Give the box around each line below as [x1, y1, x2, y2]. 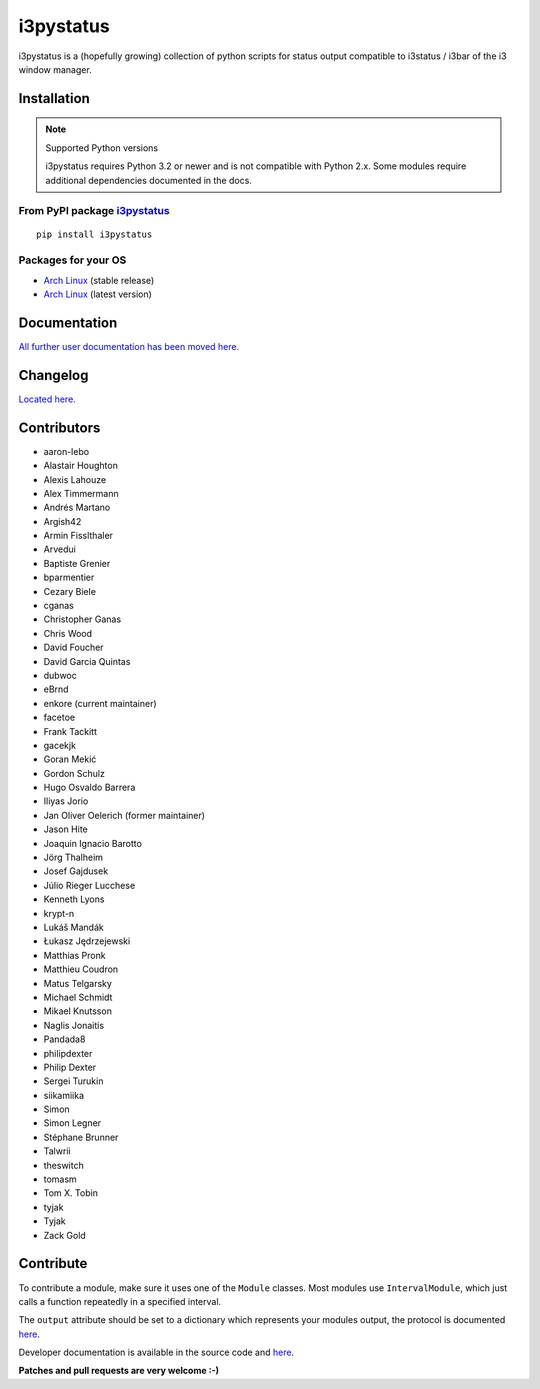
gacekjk [43, 739, 77, 751]
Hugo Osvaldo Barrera [43, 781, 136, 794]
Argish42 [43, 515, 82, 527]
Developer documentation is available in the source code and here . [18, 1346, 295, 1359]
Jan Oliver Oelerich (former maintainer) [43, 809, 205, 821]
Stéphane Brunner [43, 1131, 119, 1143]
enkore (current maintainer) [43, 697, 157, 709]
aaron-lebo [43, 445, 90, 457]
